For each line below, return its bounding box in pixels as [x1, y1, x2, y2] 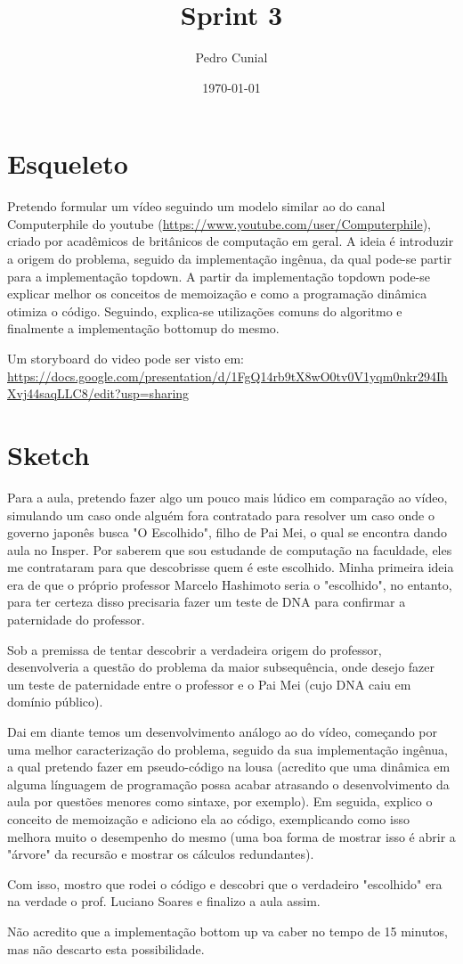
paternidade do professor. [7, 610, 145, 629]
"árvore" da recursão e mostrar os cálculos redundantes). [7, 845, 314, 863]
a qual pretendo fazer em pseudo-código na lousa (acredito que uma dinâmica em [7, 757, 451, 776]
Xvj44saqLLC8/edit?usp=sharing [7, 384, 190, 403]
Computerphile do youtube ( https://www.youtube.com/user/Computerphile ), [7, 214, 431, 233]
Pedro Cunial [195, 48, 268, 67]
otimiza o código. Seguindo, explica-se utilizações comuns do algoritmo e [7, 301, 402, 320]
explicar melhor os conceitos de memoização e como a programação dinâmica [7, 284, 427, 303]
